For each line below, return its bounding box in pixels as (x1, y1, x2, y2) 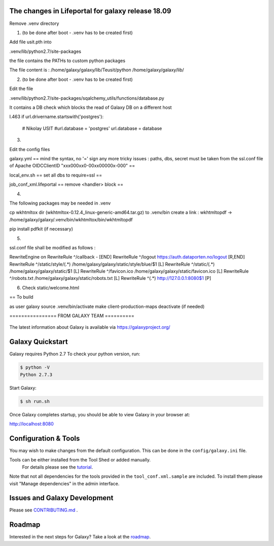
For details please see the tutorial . (22, 464, 93, 470)
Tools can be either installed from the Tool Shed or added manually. (9, 457, 151, 463)
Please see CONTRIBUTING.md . (9, 507, 78, 513)
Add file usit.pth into (9, 39, 52, 45)
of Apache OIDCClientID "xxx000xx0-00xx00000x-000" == (9, 163, 135, 169)
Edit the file (9, 85, 33, 92)
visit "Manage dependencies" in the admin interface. (9, 480, 120, 486)
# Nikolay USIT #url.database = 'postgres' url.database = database (22, 125, 162, 131)
